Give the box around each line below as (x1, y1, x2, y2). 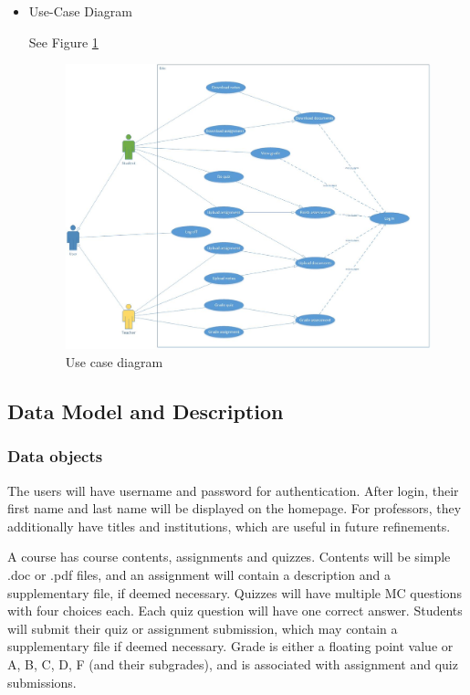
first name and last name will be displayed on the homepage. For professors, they (7, 499, 462, 518)
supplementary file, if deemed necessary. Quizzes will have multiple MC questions (7, 583, 462, 602)
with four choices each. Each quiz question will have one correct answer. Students (7, 601, 463, 620)
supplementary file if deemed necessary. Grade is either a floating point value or (7, 637, 454, 656)
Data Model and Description (7, 397, 284, 426)
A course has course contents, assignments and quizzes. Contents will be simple (7, 547, 451, 566)
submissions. (7, 672, 77, 691)
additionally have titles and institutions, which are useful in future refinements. (7, 516, 451, 535)
